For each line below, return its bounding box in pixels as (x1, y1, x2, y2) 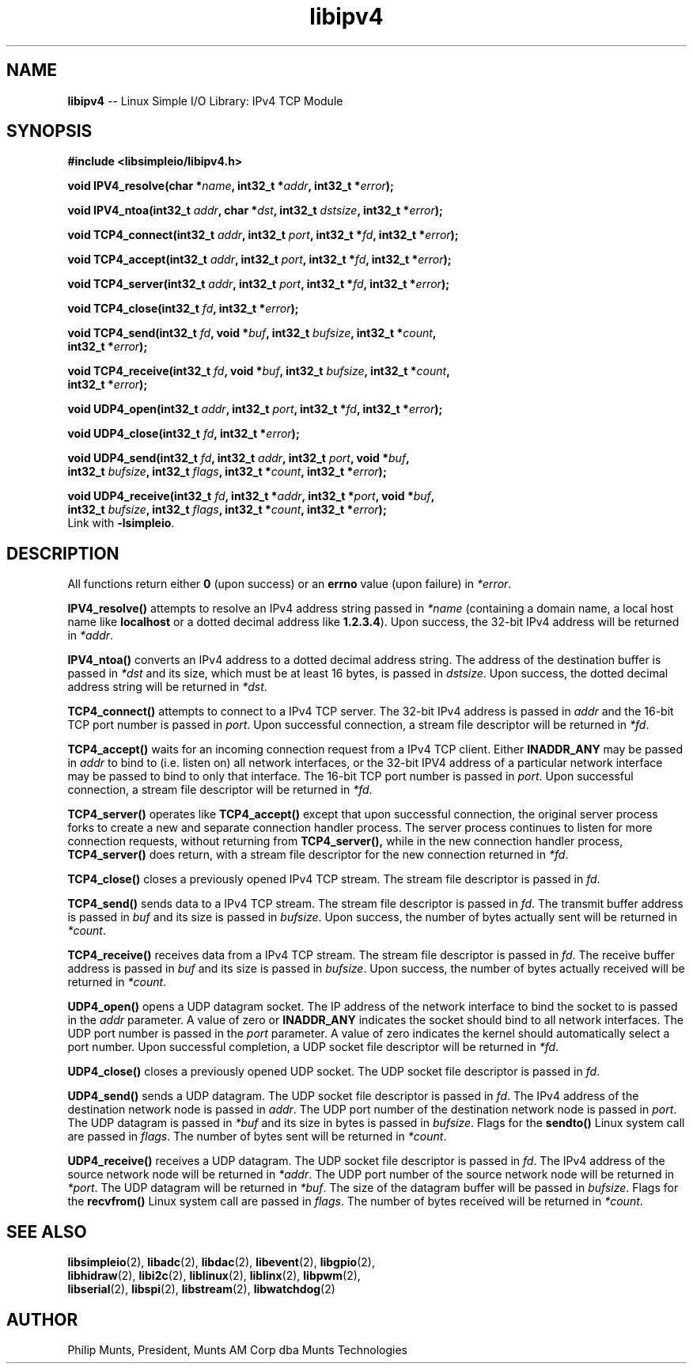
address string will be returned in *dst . (67, 680, 267, 694)
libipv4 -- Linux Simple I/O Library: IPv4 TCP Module (67, 93, 343, 108)
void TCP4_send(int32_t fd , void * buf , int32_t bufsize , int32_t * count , (67, 326, 437, 340)
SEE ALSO (6, 1221, 87, 1242)
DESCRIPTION (6, 543, 119, 564)
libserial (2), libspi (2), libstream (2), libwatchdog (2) (67, 1282, 335, 1296)
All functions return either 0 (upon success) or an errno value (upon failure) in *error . (67, 577, 512, 591)
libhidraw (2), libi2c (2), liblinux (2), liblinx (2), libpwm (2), (67, 1269, 361, 1283)
